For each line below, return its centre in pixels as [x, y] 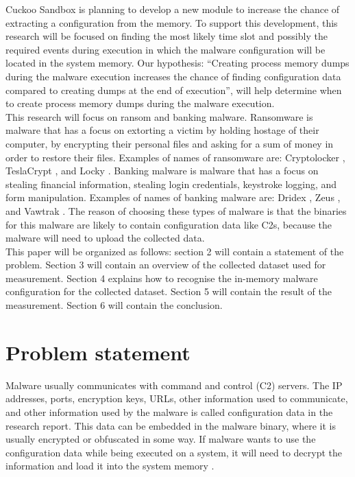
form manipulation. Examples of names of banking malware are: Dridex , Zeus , [173, 197]
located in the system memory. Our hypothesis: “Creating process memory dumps [177, 63]
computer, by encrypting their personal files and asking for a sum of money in [170, 143]
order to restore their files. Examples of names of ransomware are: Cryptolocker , [175, 157]
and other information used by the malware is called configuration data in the [169, 411]
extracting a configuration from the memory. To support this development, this [172, 22]
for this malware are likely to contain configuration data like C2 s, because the [169, 224]
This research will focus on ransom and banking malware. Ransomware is [159, 116]
